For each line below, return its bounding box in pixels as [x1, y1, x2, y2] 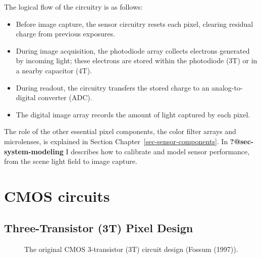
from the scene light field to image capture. [4, 156, 137, 166]
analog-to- [212, 82, 243, 93]
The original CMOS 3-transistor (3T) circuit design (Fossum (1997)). [24, 244, 238, 254]
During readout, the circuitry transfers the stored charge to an [16, 82, 210, 93]
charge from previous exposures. [16, 28, 115, 39]
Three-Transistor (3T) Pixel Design [4, 220, 193, 236]
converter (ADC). [38, 92, 92, 103]
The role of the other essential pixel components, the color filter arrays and [4, 126, 236, 137]
